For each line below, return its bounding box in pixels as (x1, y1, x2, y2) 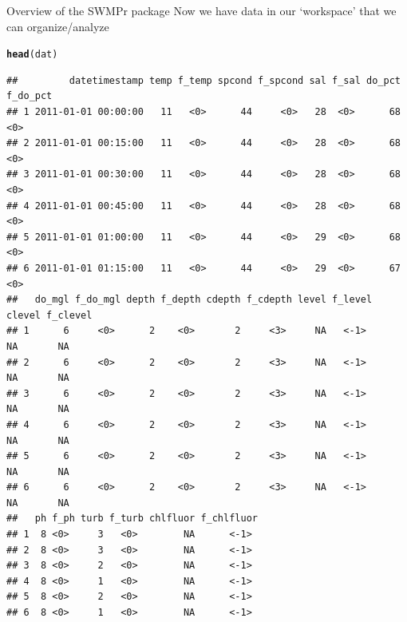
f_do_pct (6, 90, 53, 102)
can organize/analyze (6, 18, 109, 34)
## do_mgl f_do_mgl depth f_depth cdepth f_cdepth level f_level (6, 294, 373, 306)
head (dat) (6, 49, 58, 61)
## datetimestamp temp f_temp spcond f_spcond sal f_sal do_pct (6, 74, 401, 86)
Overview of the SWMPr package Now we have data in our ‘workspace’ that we (6, 2, 397, 18)
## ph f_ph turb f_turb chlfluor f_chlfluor (6, 513, 258, 525)
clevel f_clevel (6, 309, 93, 321)
